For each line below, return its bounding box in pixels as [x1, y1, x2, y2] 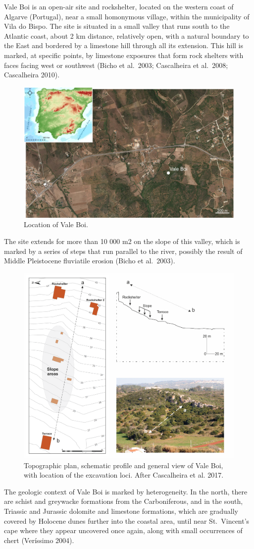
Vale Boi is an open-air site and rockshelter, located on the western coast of [4, 1, 234, 11]
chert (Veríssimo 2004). [4, 535, 74, 545]
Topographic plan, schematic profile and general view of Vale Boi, [24, 460, 223, 470]
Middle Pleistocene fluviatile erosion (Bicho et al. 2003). [4, 255, 175, 266]
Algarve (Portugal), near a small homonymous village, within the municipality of [4, 11, 250, 21]
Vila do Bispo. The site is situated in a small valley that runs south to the [4, 21, 230, 31]
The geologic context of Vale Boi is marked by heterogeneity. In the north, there [4, 486, 248, 496]
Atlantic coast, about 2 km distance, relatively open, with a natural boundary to [4, 30, 249, 41]
